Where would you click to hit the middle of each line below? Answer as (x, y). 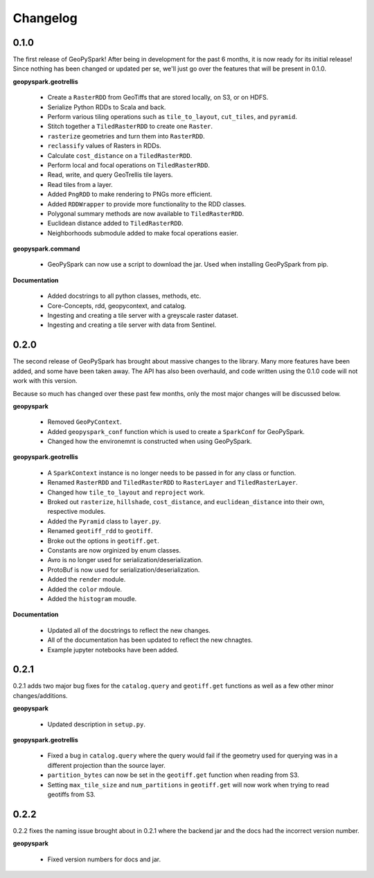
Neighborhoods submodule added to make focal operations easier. (143, 233)
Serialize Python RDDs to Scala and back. (107, 107)
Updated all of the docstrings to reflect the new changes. (129, 630)
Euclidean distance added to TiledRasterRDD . (115, 223)
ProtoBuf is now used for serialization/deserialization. (124, 570)
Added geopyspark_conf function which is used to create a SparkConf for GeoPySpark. (176, 431)
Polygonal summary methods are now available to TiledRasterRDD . (146, 213)
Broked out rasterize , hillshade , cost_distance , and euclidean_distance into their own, (186, 502)
